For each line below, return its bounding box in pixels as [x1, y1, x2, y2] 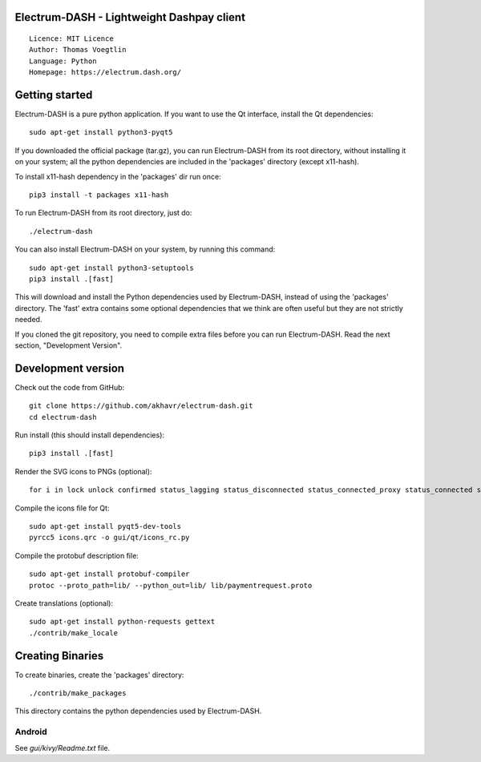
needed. [14, 315, 42, 325]
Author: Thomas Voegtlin [29, 45, 127, 54]
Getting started [14, 88, 93, 102]
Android [14, 726, 47, 737]
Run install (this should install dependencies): [14, 430, 164, 440]
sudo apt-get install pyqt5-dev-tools [29, 522, 182, 530]
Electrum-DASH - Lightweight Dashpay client [14, 10, 246, 24]
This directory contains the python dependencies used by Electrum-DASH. [14, 706, 262, 716]
